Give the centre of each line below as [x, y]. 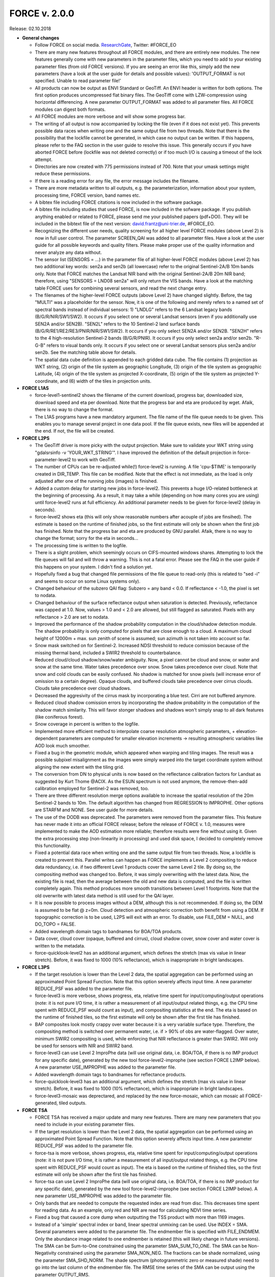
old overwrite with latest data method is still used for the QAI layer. [104, 895]
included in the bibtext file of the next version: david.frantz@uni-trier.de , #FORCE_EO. [125, 224]
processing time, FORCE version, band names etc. [88, 195]
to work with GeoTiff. [94, 459]
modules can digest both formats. [70, 109]
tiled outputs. [73, 1103]
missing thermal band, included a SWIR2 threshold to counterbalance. [108, 653]
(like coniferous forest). [59, 717]
